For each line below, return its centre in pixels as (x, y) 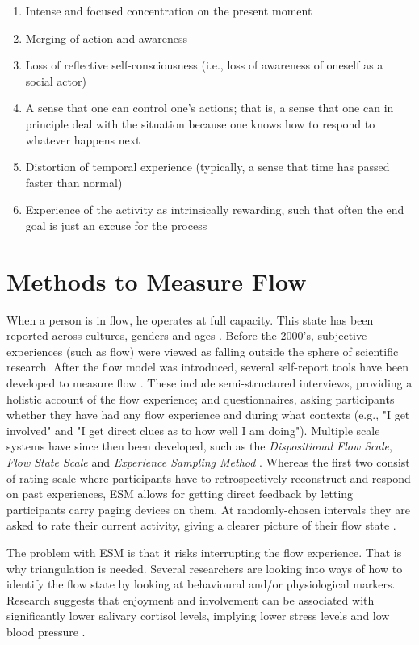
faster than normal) (74, 182)
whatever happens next (83, 139)
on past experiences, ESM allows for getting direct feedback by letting (180, 494)
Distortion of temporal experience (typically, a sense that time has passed (207, 167)
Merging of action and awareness (106, 38)
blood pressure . (46, 631)
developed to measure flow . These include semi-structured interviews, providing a (209, 383)
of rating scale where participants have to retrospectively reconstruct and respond (209, 477)
